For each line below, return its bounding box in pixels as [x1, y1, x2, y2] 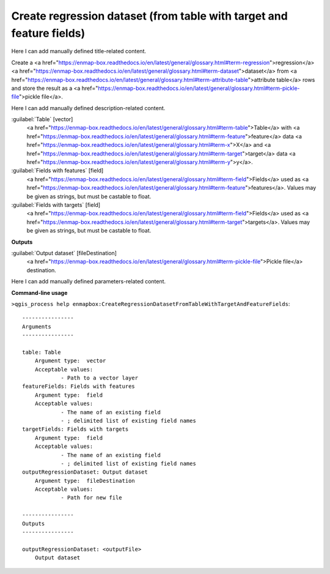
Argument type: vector [34, 357, 106, 364]
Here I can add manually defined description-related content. [11, 104, 166, 111]
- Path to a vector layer [61, 375, 139, 382]
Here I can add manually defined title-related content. [11, 48, 147, 55]
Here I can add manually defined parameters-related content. [11, 278, 166, 285]
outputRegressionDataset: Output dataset [22, 469, 148, 475]
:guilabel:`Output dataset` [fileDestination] [11, 249, 117, 256]
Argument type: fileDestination [34, 477, 136, 484]
